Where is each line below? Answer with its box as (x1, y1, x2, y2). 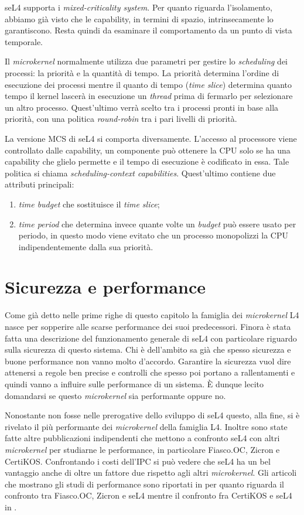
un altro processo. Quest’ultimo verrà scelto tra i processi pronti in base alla (5, 101, 279, 113)
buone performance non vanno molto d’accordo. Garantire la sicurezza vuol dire (5, 354, 291, 367)
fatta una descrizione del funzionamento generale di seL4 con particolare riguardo (5, 332, 297, 344)
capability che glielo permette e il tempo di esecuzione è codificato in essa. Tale (5, 155, 289, 168)
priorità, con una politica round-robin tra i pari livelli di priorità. (5, 112, 237, 125)
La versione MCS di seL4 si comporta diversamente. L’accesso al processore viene (5, 132, 297, 144)
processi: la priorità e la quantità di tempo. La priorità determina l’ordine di (5, 66, 279, 79)
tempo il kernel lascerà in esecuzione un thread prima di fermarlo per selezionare (5, 90, 293, 102)
